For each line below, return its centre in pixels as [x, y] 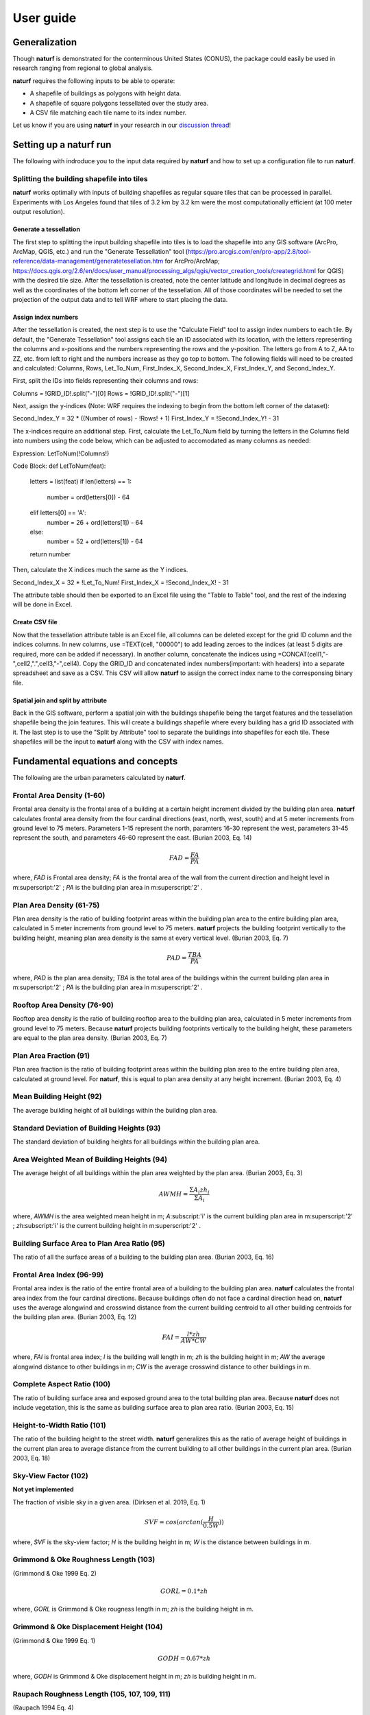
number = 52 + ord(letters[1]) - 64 [95, 541]
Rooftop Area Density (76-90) [63, 1005]
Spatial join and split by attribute [60, 700]
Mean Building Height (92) [57, 1096]
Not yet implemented [44, 1489]
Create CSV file [35, 622]
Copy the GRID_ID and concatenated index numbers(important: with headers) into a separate [214, 663]
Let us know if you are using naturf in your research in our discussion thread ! [122, 125]
